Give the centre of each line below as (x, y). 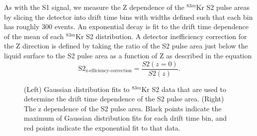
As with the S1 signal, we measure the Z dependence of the (94, 7)
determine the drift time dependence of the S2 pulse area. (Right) (124, 99)
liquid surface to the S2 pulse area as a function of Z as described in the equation (128, 55)
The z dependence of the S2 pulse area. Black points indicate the (123, 108)
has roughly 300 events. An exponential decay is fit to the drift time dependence (126, 26)
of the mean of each (34, 36)
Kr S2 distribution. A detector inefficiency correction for (161, 36)
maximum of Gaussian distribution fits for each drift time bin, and (126, 118)
